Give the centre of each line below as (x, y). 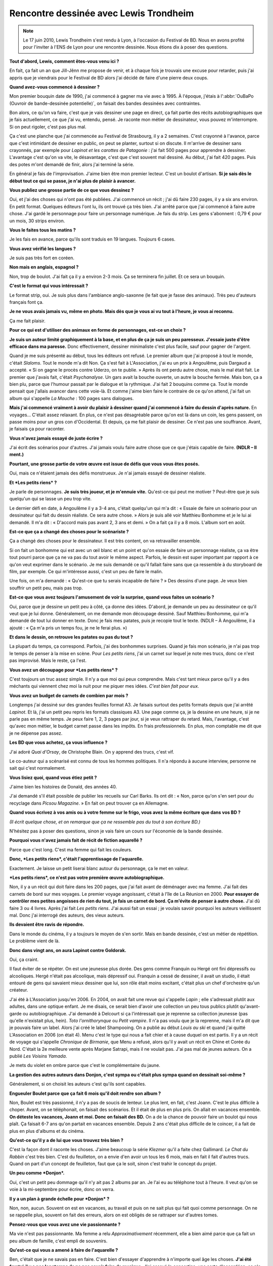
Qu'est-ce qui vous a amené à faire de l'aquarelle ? (64, 1250)
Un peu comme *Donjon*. (37, 1173)
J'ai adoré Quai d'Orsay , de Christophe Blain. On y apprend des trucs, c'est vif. (92, 751)
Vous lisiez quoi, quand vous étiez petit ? (53, 777)
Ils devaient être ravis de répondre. (47, 925)
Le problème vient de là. (35, 941)
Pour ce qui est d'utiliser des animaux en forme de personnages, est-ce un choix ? (98, 330)
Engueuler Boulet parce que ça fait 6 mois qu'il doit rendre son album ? (85, 1093)
